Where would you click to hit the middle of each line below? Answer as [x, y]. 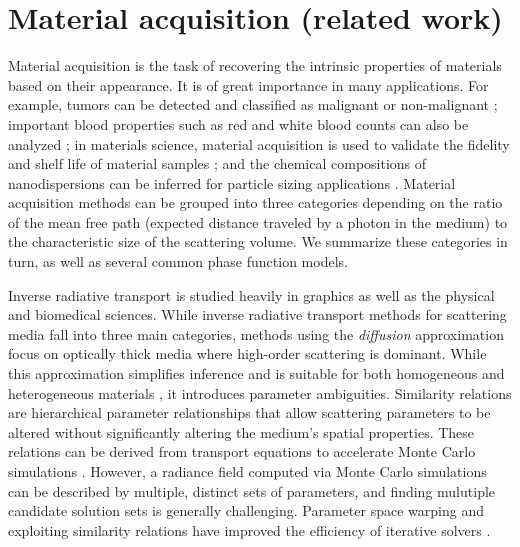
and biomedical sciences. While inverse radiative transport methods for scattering [257, 314]
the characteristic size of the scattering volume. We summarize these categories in [258, 241]
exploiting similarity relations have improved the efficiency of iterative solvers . [249, 529]
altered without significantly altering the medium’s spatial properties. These [241, 431]
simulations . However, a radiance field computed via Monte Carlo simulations [247, 471]
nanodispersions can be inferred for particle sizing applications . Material [232, 182]
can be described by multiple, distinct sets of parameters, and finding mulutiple [252, 490]
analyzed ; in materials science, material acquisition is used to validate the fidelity [259, 143]
